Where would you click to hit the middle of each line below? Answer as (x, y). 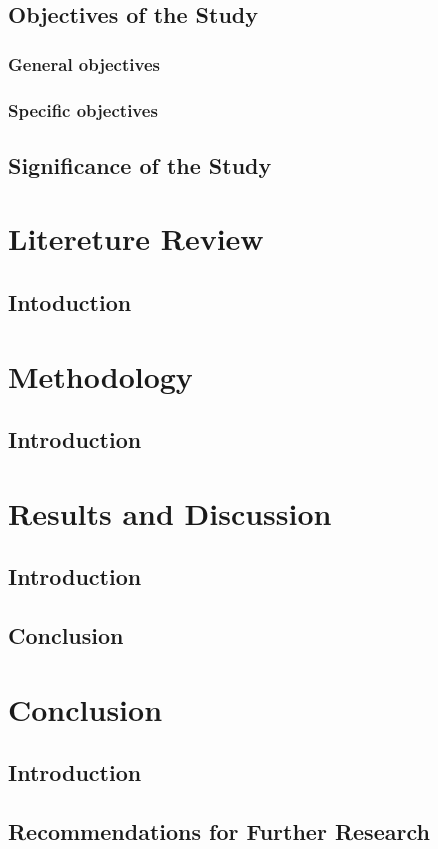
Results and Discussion (170, 512)
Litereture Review (136, 238)
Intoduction (70, 302)
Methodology (100, 375)
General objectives (84, 63)
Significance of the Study (140, 164)
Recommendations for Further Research (219, 831)
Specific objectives (83, 109)
